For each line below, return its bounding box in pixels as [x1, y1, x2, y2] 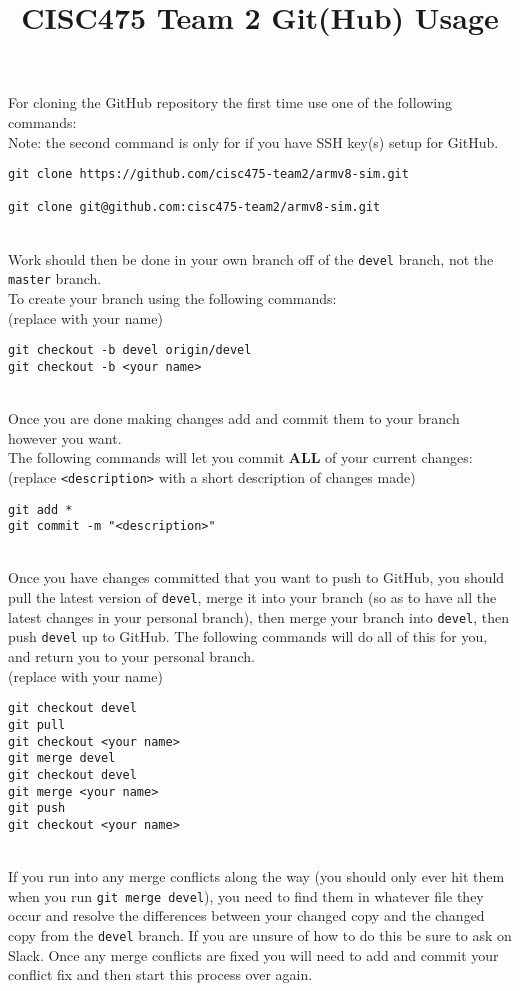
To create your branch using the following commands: [8, 288, 337, 309]
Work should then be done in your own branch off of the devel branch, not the [8, 248, 494, 269]
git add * [8, 502, 73, 517]
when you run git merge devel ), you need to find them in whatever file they [8, 885, 484, 906]
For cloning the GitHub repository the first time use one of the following [8, 92, 453, 113]
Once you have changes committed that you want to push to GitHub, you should [8, 567, 505, 588]
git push [8, 801, 66, 816]
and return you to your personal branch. [8, 646, 255, 667]
